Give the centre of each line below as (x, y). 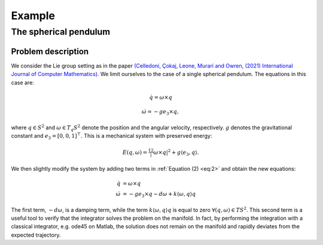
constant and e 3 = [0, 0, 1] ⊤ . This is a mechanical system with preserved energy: (112, 136)
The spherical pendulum (61, 32)
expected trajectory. (36, 235)
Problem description (50, 51)
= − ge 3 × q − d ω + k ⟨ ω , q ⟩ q (159, 195)
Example (33, 16)
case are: (22, 82)
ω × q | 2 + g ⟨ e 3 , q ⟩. (176, 152)
